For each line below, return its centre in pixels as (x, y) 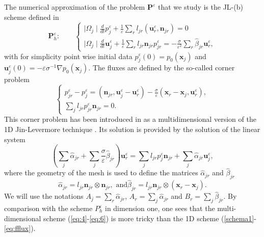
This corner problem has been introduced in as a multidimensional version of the (130, 119)
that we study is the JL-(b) (200, 7)
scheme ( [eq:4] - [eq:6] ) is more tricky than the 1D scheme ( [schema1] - (150, 218)
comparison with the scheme (48, 208)
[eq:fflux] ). (20, 228)
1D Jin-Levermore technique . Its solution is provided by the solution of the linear (132, 129)
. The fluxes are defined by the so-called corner (162, 68)
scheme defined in (32, 17)
